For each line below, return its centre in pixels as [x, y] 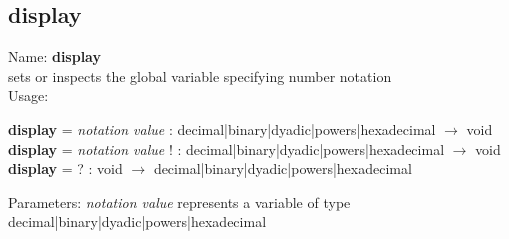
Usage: [28, 95]
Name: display [54, 56]
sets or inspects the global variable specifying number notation [200, 75]
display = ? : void [65, 168]
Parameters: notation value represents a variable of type [179, 201]
